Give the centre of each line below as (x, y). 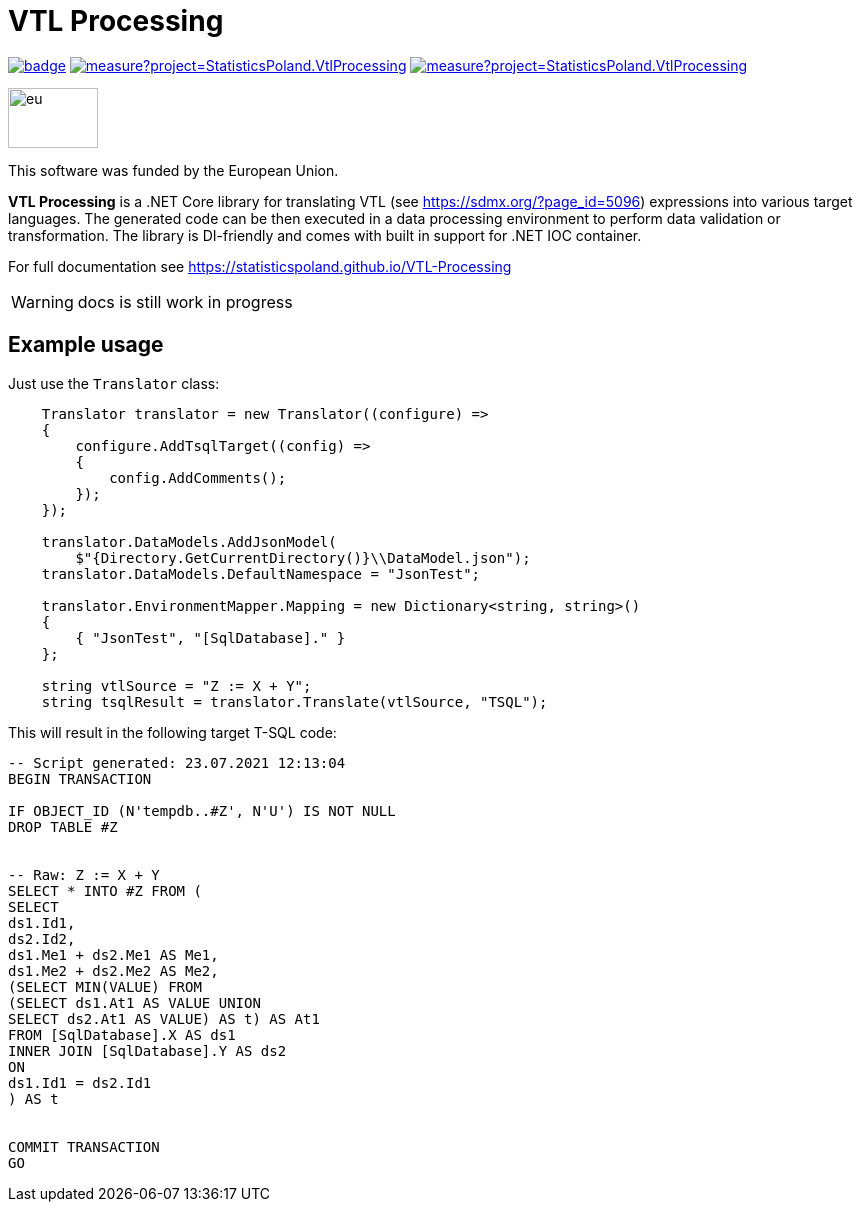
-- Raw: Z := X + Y (84, 874)
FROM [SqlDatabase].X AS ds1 (122, 1034)
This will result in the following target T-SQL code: (172, 732)
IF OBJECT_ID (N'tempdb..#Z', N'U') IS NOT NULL (202, 810)
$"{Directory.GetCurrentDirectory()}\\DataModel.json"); (303, 557)
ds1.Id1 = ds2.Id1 (80, 1082)
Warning (42, 301)
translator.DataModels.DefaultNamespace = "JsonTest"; (261, 573)
